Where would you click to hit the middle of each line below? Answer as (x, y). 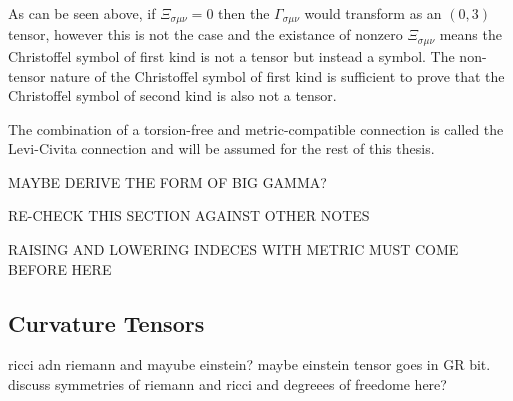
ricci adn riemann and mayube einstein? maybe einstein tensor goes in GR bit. (249, 364)
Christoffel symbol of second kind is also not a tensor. (172, 95)
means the (470, 34)
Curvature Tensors (106, 322)
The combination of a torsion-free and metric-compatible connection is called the (256, 128)
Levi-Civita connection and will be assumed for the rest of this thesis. (221, 148)
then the (244, 13)
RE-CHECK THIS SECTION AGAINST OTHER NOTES (189, 215)
